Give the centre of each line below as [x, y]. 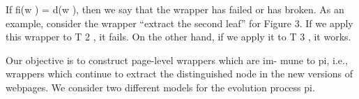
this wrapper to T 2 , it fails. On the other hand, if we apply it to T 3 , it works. [178, 37]
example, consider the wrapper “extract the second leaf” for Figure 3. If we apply [179, 23]
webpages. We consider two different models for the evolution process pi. [160, 87]
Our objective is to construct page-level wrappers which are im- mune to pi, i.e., [177, 60]
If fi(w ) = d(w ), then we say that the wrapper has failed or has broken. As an [175, 9]
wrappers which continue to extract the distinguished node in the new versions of [179, 74]
